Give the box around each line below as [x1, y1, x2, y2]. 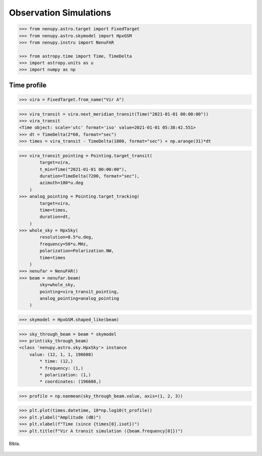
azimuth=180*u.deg [39, 180, 83, 186]
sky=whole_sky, [39, 282, 76, 287]
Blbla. [9, 440, 20, 446]
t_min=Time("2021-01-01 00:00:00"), [39, 167, 127, 172]
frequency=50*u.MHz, [39, 241, 89, 247]
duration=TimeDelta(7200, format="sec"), [39, 173, 140, 179]
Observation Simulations [9, 7, 112, 18]
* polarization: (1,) [39, 372, 91, 377]
